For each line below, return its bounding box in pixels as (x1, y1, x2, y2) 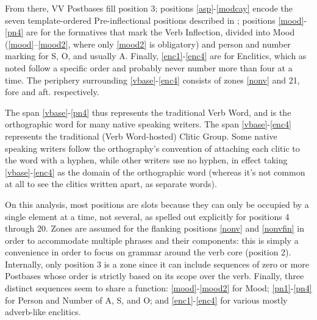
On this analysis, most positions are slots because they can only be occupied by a (5, 197, 309, 210)
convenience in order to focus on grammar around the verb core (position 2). (5, 246, 291, 258)
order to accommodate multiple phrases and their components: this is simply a (5, 233, 299, 246)
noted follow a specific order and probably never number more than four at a (5, 61, 293, 74)
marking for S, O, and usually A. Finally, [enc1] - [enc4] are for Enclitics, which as (5, 49, 307, 62)
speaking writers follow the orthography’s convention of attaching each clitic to (5, 141, 300, 154)
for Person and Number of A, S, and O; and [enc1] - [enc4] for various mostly (5, 293, 288, 306)
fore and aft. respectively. (5, 85, 99, 98)
